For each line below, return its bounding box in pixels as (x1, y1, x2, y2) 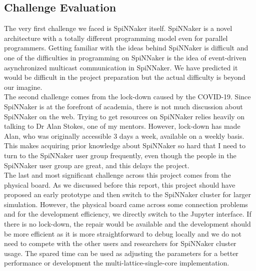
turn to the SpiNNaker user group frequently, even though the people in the (4, 150, 236, 160)
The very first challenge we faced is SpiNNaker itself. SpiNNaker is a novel (4, 23, 232, 33)
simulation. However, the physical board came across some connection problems (4, 199, 248, 209)
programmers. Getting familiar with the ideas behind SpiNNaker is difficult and (4, 42, 248, 53)
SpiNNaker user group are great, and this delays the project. (4, 160, 189, 170)
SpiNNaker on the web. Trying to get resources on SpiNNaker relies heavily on (4, 111, 245, 121)
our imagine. (4, 81, 42, 92)
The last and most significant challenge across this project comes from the (4, 170, 231, 180)
